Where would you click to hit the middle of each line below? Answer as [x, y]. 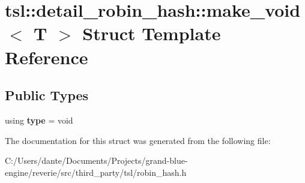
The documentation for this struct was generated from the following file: [138, 140]
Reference [47, 57]
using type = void [39, 120]
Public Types [47, 95]
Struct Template [152, 33]
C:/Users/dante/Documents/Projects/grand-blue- [96, 160]
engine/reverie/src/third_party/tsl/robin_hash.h [96, 172]
